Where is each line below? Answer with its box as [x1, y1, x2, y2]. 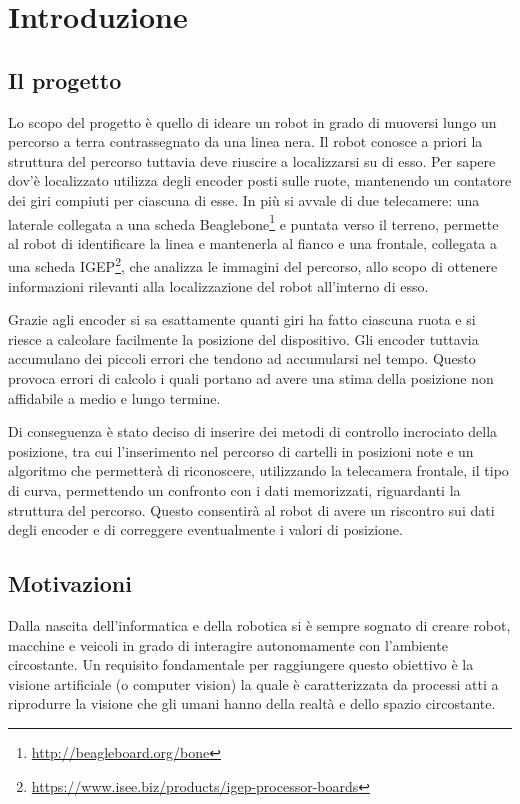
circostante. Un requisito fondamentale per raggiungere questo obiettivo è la [8, 654, 474, 675]
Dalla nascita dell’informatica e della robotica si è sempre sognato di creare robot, [8, 614, 511, 635]
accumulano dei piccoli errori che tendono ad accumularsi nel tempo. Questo [8, 348, 476, 369]
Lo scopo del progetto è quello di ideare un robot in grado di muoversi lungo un [8, 111, 497, 132]
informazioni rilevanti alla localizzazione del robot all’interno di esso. [8, 275, 429, 296]
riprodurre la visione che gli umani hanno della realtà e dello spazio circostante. [8, 693, 496, 714]
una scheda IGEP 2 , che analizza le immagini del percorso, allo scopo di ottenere [8, 253, 498, 277]
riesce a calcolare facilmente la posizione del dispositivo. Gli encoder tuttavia [8, 328, 479, 349]
